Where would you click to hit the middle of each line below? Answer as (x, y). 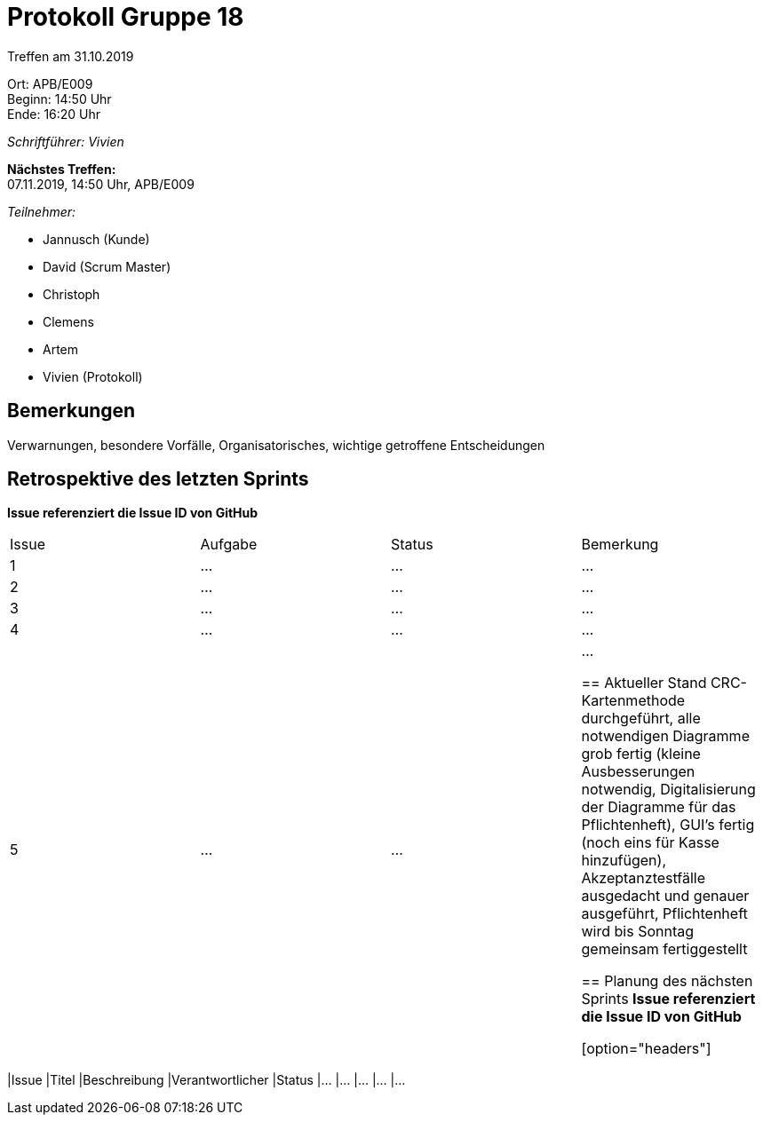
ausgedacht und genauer (665, 896)
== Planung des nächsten (667, 981)
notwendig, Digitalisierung (668, 790)
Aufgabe (229, 545)
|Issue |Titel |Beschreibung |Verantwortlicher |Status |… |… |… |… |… (207, 1080)
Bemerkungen (72, 411)
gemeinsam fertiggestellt (664, 949)
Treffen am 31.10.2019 (71, 56)
